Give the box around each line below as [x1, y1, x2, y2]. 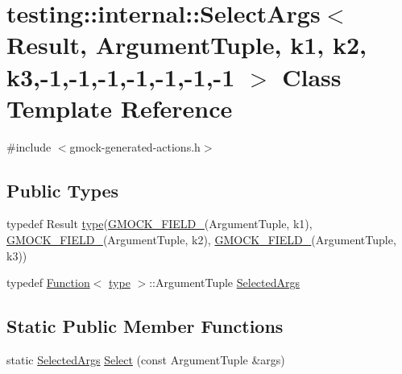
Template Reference [6, 91, 233, 124]
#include [6, 138, 52, 155]
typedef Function [6, 274, 90, 291]
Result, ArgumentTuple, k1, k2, [6, 28, 367, 61]
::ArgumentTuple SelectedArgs [149, 274, 300, 291]
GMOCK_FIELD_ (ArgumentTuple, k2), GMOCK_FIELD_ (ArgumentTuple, [6, 231, 396, 248]
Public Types [6, 177, 119, 202]
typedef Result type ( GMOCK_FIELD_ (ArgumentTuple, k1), [6, 215, 313, 232]
